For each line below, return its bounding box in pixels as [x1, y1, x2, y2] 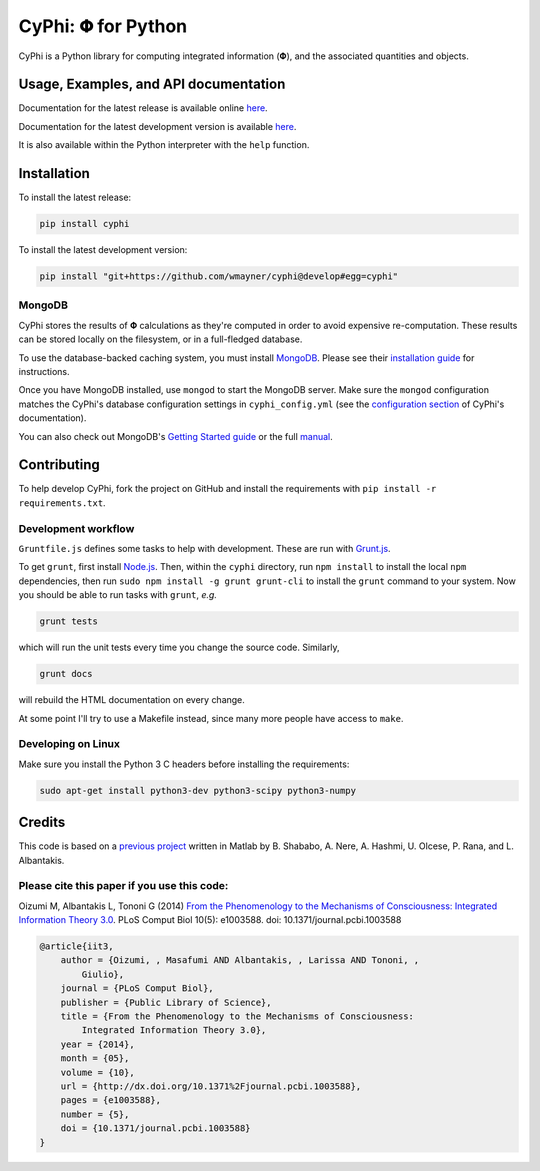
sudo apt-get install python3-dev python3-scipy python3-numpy [39, 785, 357, 796]
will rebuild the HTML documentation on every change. [18, 694, 245, 706]
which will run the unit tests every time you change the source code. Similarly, [18, 641, 340, 654]
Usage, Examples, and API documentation [18, 76, 286, 93]
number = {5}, [60, 1108, 130, 1120]
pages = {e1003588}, [60, 1095, 162, 1106]
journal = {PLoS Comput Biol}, [60, 983, 214, 994]
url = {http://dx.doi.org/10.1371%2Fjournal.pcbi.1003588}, [60, 1080, 362, 1092]
